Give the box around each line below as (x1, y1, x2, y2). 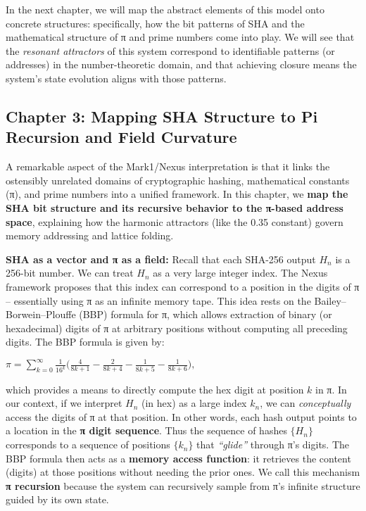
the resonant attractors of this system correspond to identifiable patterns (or (6, 43, 335, 58)
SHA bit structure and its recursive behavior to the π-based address (6, 200, 343, 215)
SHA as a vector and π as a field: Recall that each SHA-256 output (6, 251, 316, 266)
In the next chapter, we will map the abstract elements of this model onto (6, 2, 324, 16)
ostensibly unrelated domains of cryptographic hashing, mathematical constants (6, 172, 350, 187)
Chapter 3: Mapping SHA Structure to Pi (6, 105, 318, 127)
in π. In (315, 381, 347, 396)
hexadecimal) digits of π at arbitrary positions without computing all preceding (6, 320, 348, 335)
